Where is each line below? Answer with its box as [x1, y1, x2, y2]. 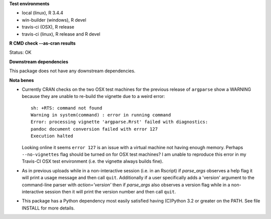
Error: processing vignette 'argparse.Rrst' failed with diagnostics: [31, 119, 208, 125]
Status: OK [9, 49, 32, 55]
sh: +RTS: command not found [31, 105, 102, 111]
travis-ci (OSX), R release [22, 24, 75, 30]
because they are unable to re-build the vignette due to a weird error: [22, 93, 165, 99]
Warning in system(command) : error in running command [31, 112, 171, 118]
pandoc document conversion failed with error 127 [31, 126, 158, 132]
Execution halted [31, 133, 73, 139]
